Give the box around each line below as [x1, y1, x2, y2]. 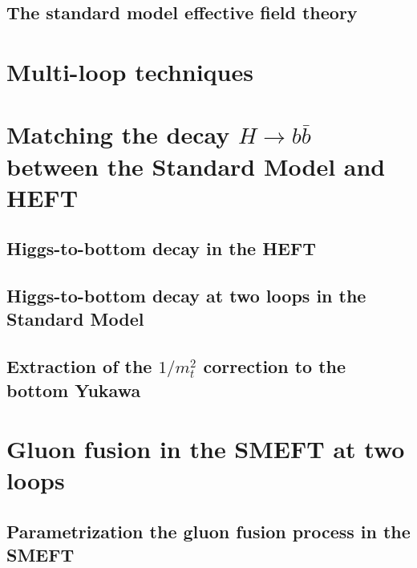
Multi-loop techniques [6, 55, 253, 87]
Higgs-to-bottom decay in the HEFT [6, 236, 316, 261]
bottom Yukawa [6, 377, 141, 402]
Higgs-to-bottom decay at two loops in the [6, 283, 366, 308]
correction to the [203, 354, 346, 379]
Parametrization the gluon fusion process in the [6, 518, 411, 543]
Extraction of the [6, 354, 152, 379]
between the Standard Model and [6, 149, 386, 182]
